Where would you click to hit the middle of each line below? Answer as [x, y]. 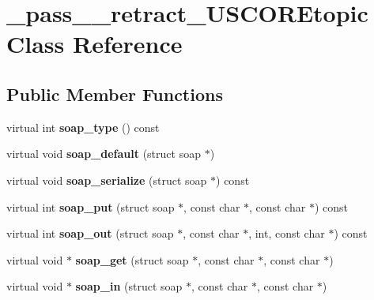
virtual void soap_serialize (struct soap [107, 180]
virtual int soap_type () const [83, 127]
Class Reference [94, 44]
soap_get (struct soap [132, 259]
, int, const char [287, 233]
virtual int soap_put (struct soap [91, 206]
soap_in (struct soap [129, 286]
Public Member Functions [115, 94]
